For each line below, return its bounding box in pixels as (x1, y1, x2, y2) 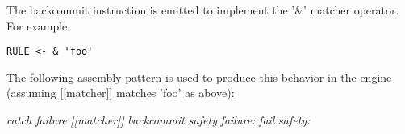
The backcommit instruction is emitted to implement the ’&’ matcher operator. (6, 2, 399, 18)
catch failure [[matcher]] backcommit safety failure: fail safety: (6, 112, 311, 128)
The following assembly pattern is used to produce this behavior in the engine (6, 68, 392, 85)
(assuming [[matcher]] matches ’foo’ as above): (6, 84, 235, 101)
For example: (6, 17, 71, 34)
